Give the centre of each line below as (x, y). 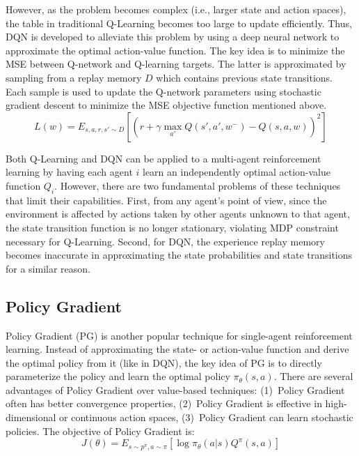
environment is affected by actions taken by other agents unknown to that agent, (178, 214)
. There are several (313, 376)
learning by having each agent (69, 172)
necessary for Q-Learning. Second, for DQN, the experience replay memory (165, 241)
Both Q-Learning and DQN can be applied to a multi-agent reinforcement (163, 158)
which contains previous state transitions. (244, 77)
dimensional (31, 417)
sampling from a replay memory (74, 77)
